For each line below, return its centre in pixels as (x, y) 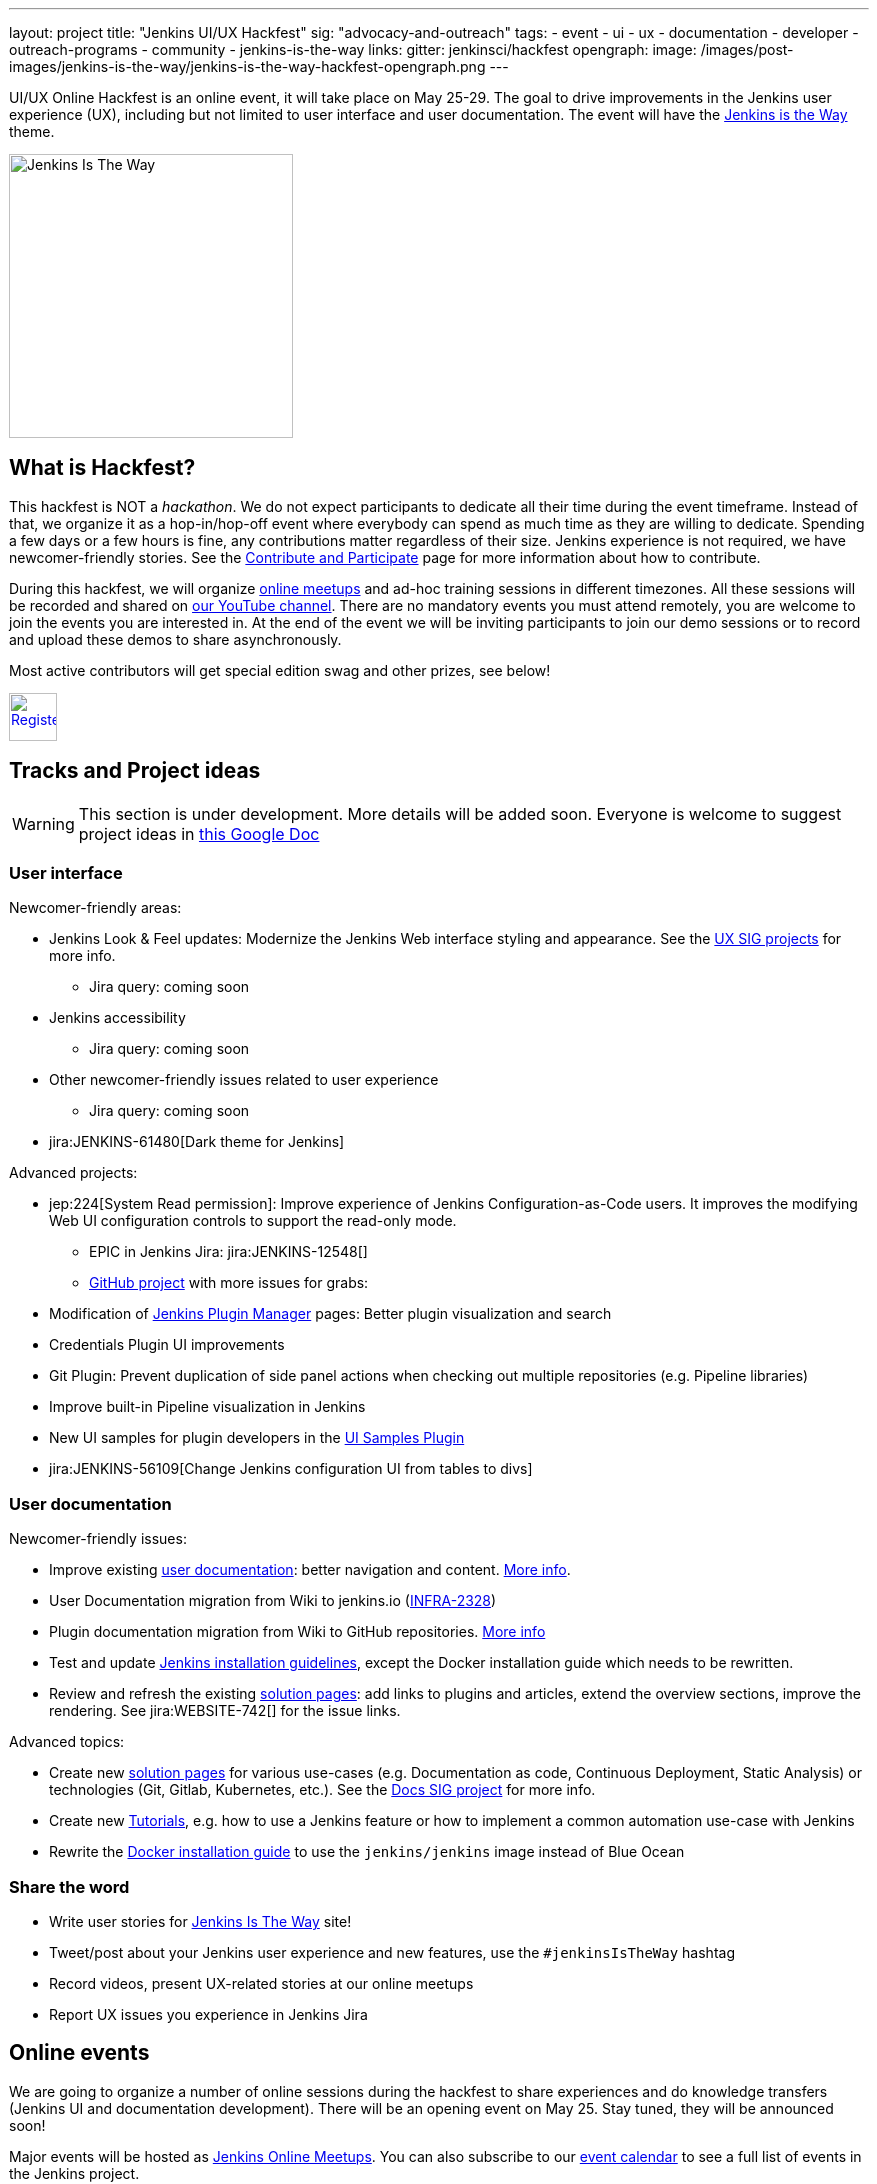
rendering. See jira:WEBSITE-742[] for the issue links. (225, 1711)
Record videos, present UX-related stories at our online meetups (261, 1983)
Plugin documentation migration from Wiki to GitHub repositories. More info (297, 1632)
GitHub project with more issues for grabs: (229, 1283)
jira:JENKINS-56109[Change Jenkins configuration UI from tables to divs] (291, 1469)
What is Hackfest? (102, 468)
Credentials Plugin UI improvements (167, 1345)
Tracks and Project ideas (135, 771)
